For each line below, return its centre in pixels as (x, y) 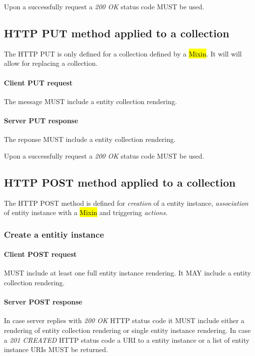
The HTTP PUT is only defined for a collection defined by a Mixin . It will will (123, 53)
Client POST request (41, 254)
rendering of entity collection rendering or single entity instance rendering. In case (127, 330)
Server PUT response (41, 120)
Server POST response (43, 302)
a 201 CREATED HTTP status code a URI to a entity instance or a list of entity (127, 340)
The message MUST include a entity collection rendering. (91, 101)
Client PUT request (38, 82)
